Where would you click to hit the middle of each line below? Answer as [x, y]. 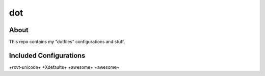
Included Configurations [47, 55]
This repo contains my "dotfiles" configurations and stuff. [67, 42]
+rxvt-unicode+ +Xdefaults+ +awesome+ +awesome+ [64, 67]
